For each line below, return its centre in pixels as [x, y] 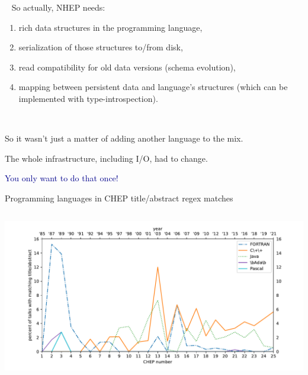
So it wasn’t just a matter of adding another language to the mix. [124, 138]
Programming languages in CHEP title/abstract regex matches [119, 198]
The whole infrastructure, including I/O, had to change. [106, 158]
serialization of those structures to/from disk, [101, 47]
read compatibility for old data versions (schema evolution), [127, 67]
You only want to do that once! [62, 178]
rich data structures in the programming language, [110, 27]
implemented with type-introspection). [88, 98]
